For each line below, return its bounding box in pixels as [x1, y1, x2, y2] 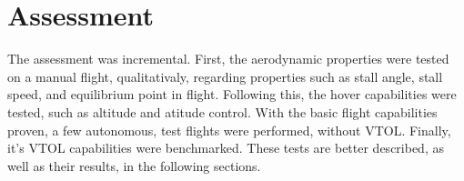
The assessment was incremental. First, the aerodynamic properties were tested [7, 49, 449, 68]
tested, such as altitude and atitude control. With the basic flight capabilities [7, 102, 438, 121]
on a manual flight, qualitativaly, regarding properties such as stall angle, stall [7, 66, 443, 85]
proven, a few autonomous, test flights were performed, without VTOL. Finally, [7, 120, 451, 139]
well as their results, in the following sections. [7, 156, 261, 175]
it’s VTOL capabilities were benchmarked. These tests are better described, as [7, 138, 444, 157]
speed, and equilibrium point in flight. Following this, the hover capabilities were [7, 85, 457, 104]
